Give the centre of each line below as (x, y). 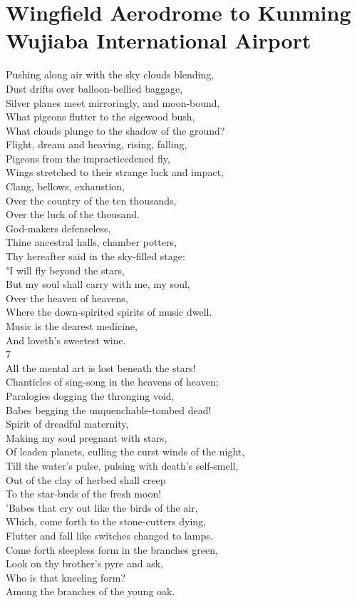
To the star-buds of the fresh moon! (84, 494)
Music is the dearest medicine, (72, 326)
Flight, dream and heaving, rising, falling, (97, 144)
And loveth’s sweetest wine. (66, 340)
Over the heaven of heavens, (67, 298)
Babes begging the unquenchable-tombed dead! (109, 409)
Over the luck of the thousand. (73, 214)
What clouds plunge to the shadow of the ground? (115, 130)
